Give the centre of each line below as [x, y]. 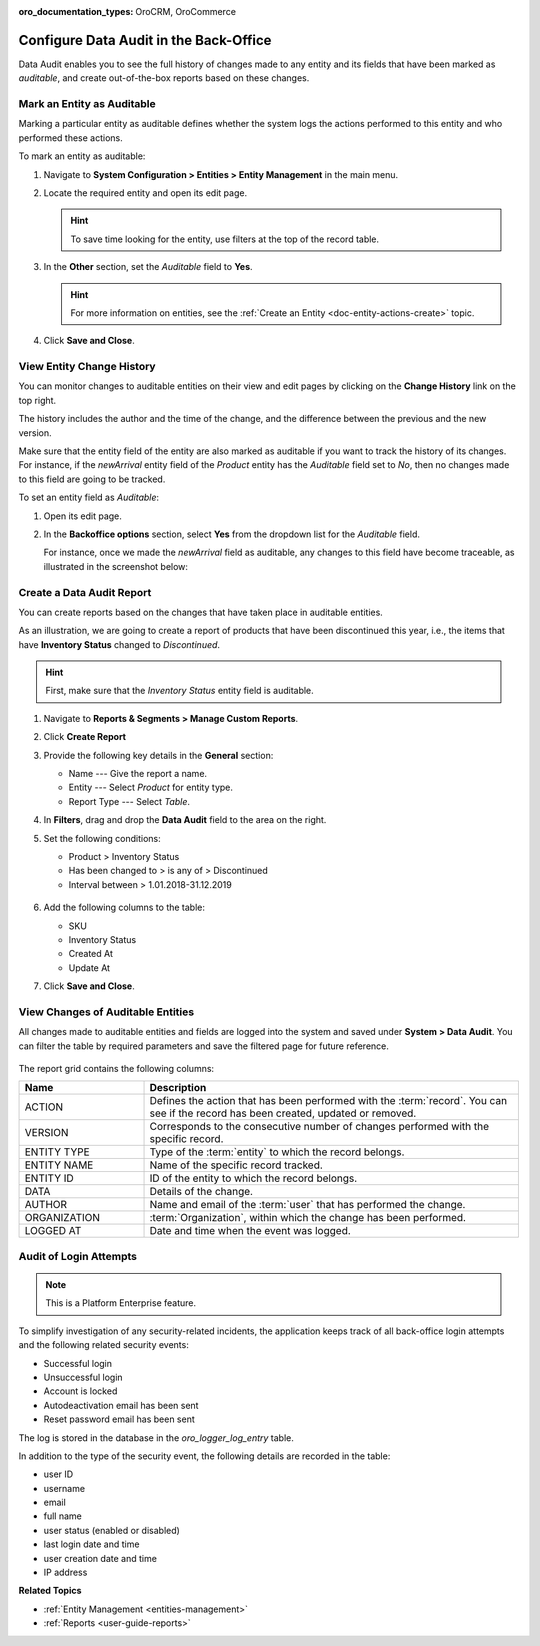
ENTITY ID [49, 1178]
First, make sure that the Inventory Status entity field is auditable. [179, 691]
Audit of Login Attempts [77, 1256]
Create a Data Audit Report [85, 592]
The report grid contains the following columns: [116, 1069]
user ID [58, 1474]
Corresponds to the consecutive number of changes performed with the [319, 1127]
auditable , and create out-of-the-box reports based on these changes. [164, 78]
